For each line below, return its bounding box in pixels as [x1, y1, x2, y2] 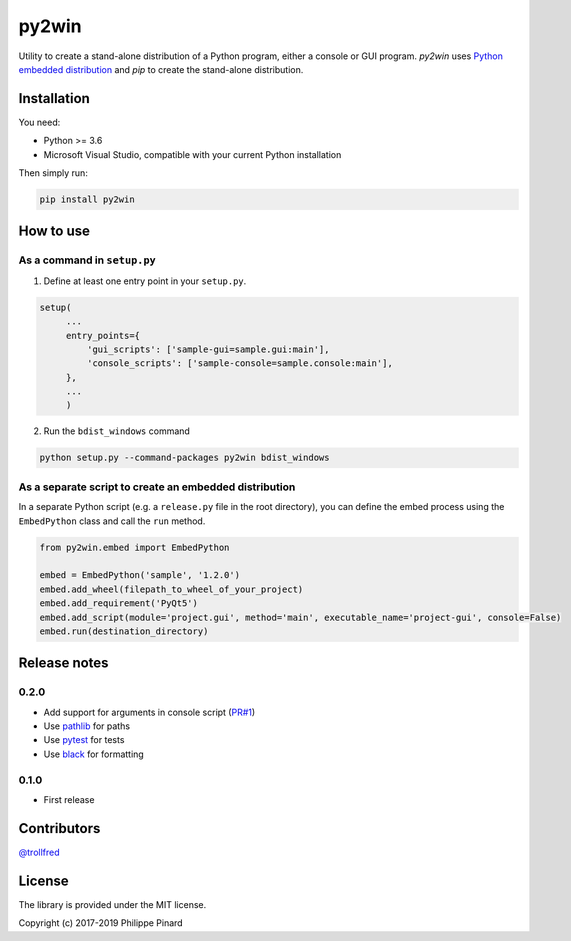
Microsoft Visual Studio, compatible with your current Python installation [43, 148, 342, 160]
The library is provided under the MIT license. [18, 898, 207, 910]
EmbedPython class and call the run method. [18, 515, 206, 527]
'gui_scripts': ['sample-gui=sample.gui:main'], [86, 343, 330, 355]
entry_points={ [65, 330, 140, 341]
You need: [18, 116, 61, 128]
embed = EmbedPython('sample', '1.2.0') [39, 570, 240, 581]
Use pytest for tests [43, 734, 125, 746]
